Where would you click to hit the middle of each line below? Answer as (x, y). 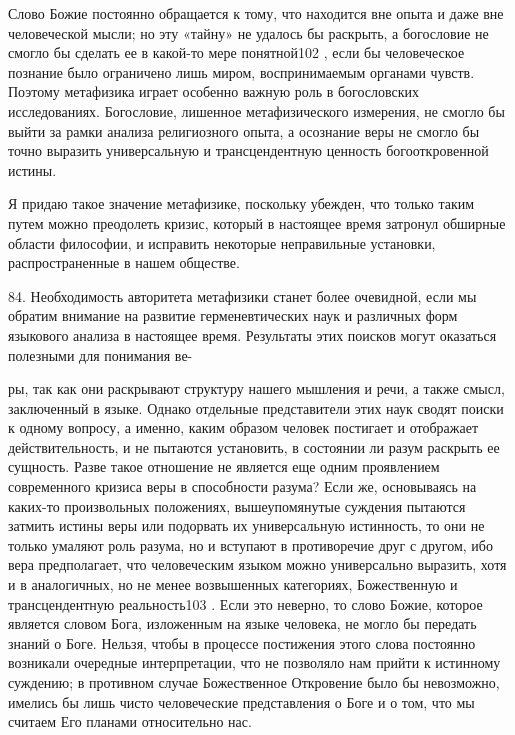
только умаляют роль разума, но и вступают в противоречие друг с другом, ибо (250, 544)
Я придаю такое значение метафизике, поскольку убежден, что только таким (241, 203)
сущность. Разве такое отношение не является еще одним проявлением (224, 466)
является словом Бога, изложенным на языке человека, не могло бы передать (242, 623)
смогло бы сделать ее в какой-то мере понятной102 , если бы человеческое (236, 52)
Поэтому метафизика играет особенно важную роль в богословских (214, 91)
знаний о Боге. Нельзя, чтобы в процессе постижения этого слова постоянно (242, 642)
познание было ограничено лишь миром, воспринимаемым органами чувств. (241, 71)
